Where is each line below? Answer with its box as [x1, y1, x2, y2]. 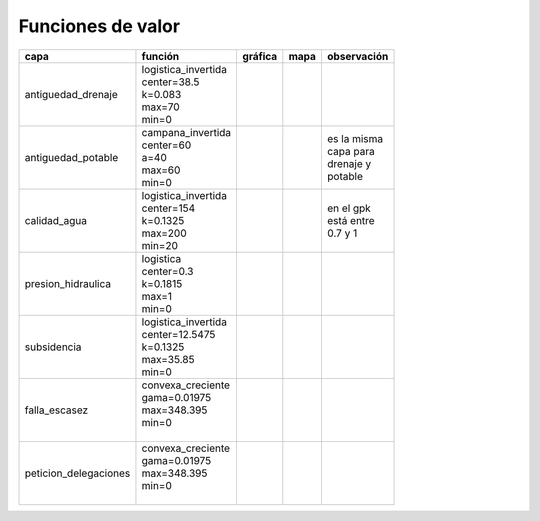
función [141, 49, 180, 63]
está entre [326, 213, 375, 227]
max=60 [141, 163, 181, 177]
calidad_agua [24, 213, 87, 227]
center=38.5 [141, 75, 200, 89]
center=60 [141, 138, 192, 152]
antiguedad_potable [24, 150, 119, 164]
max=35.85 [141, 352, 195, 366]
